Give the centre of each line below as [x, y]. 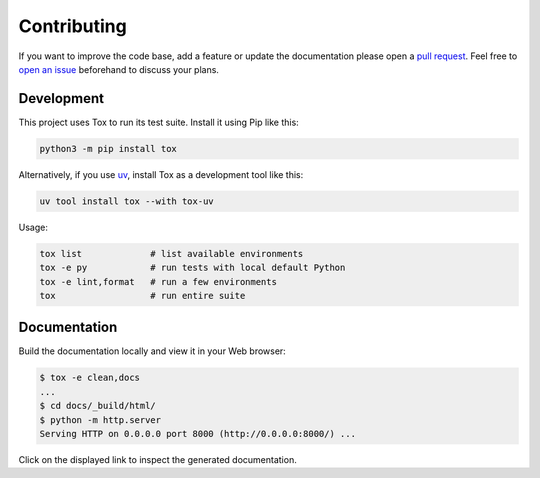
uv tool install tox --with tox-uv [126, 201]
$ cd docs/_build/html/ [98, 406]
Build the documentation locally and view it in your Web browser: [152, 351]
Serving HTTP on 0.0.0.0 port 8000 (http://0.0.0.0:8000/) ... [198, 433]
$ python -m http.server [100, 419]
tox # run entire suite [142, 295]
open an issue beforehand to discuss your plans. [119, 69]
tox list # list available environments [171, 253]
